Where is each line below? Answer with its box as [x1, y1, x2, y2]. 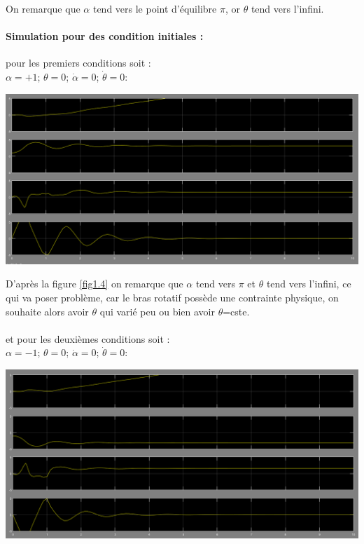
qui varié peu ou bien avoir [99, 304, 215, 318]
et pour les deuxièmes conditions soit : [6, 331, 170, 346]
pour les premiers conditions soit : [6, 55, 151, 70]
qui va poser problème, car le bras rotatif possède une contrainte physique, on [6, 290, 339, 304]
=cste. [223, 304, 250, 318]
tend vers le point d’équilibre [92, 1, 217, 15]
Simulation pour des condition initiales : [6, 29, 204, 43]
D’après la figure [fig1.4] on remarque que [6, 276, 183, 291]
